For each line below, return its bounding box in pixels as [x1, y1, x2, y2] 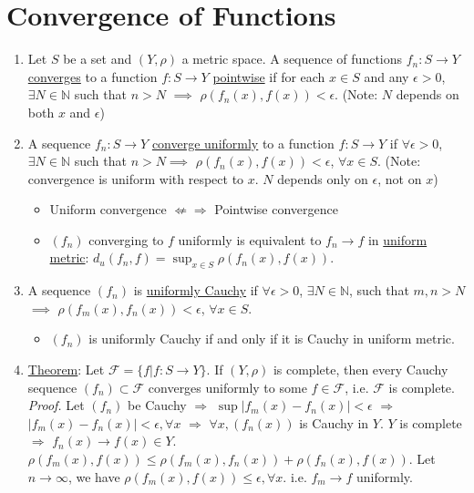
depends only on [277, 169, 368, 188]
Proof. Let [27, 395, 85, 415]
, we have [67, 467, 120, 486]
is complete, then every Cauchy [273, 360, 448, 379]
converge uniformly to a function [151, 133, 335, 152]
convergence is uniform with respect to [27, 169, 244, 188]
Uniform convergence [49, 200, 167, 219]
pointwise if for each [212, 67, 325, 86]
